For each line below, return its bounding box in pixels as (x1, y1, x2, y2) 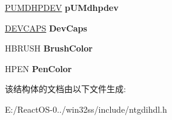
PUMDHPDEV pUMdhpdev (5, 1, 119, 13)
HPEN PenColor (5, 62, 72, 75)
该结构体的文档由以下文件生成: (5, 82, 126, 95)
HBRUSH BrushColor (5, 42, 93, 55)
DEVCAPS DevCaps (5, 21, 87, 34)
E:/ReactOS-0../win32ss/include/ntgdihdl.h (5, 102, 167, 115)
